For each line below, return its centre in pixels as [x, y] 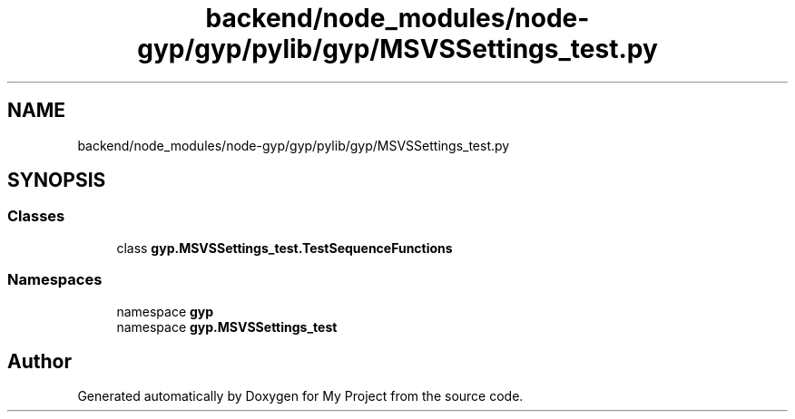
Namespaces [55, 280]
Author [39, 361]
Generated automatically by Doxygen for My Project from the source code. [300, 396]
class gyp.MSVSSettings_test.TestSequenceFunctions [285, 248]
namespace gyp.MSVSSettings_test [227, 326]
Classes [36, 216]
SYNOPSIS [57, 180]
